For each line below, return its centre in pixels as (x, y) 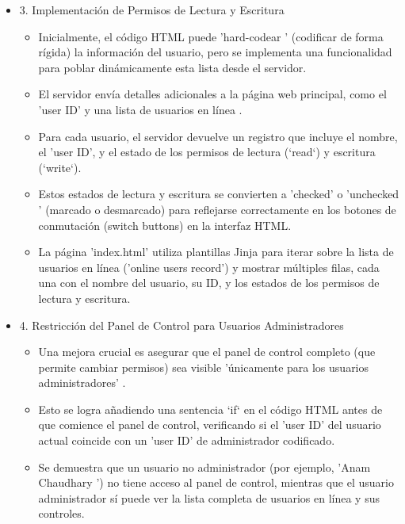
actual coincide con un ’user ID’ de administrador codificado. (187, 440)
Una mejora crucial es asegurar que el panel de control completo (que (207, 352)
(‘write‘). (60, 167)
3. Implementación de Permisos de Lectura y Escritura (152, 10)
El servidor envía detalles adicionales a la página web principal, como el (212, 94)
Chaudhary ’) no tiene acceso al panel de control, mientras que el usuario (216, 482)
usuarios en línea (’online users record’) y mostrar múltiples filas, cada (209, 267)
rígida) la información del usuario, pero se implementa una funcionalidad (215, 52)
